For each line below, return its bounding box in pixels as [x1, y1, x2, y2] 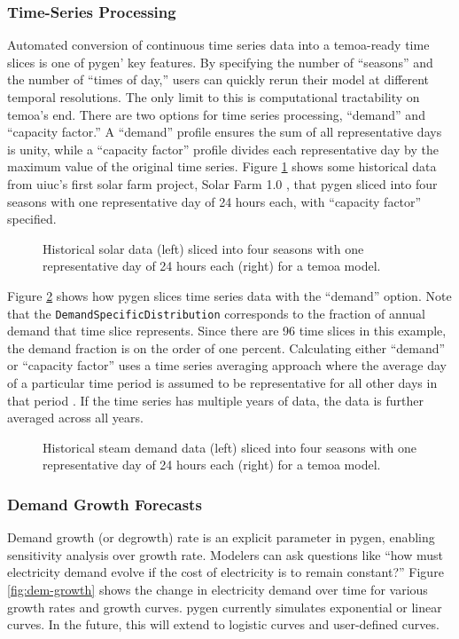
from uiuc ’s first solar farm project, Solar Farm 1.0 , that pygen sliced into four [7, 174, 438, 193]
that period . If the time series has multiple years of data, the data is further [7, 390, 424, 409]
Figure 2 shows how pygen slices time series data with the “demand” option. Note [7, 286, 452, 304]
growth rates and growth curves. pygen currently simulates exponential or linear [7, 597, 442, 616]
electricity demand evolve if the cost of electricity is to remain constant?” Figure [7, 563, 444, 581]
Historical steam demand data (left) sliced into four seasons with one [43, 438, 417, 456]
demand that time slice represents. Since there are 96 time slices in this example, [7, 321, 447, 340]
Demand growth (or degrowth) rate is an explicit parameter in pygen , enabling [7, 528, 435, 547]
